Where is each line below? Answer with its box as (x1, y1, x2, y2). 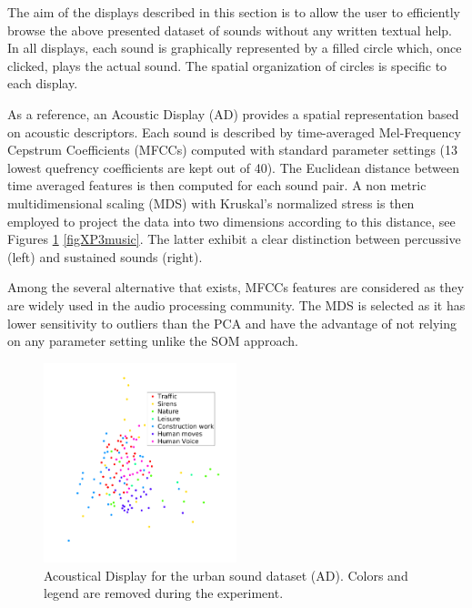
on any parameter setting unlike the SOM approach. (7, 331, 298, 350)
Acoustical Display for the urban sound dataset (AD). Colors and (44, 565, 408, 584)
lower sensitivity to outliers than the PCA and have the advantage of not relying (7, 313, 457, 332)
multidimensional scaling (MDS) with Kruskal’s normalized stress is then (7, 193, 415, 212)
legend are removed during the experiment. (44, 583, 284, 603)
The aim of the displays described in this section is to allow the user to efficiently (7, 3, 460, 21)
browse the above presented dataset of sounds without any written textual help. (7, 20, 452, 39)
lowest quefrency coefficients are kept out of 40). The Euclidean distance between (7, 157, 460, 177)
